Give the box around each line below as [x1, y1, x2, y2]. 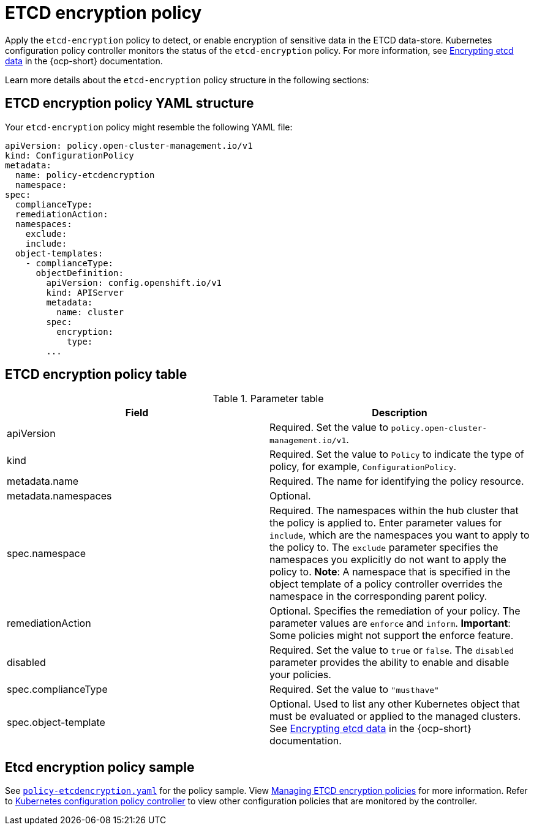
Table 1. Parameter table [212, 392, 324, 405]
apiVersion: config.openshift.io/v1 [46, 277, 222, 288]
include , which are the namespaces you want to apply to [269, 529, 530, 542]
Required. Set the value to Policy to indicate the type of [269, 448, 524, 461]
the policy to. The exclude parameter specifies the [269, 541, 498, 554]
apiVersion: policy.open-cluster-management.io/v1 [5, 140, 253, 151]
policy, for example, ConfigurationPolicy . [269, 460, 457, 473]
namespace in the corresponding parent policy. [269, 590, 487, 603]
